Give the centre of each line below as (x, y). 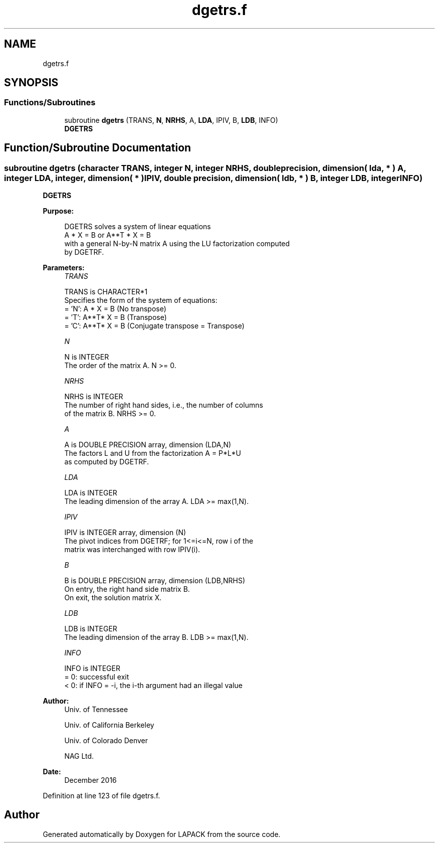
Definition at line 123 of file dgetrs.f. (101, 796)
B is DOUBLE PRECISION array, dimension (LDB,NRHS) (155, 581)
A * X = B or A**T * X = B (107, 235)
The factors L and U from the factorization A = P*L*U (153, 453)
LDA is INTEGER (91, 493)
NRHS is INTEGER (94, 397)
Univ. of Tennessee (96, 710)
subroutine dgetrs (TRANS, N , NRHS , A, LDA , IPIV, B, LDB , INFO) (171, 120)
